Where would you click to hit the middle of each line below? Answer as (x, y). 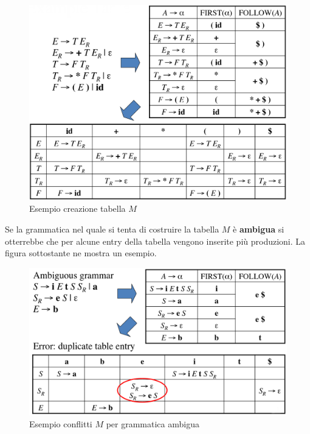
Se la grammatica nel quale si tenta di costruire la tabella (112, 229)
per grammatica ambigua (153, 424)
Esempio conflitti (61, 424)
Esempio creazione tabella (77, 208)
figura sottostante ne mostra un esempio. (81, 253)
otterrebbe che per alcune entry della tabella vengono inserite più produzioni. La (155, 241)
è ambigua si (259, 229)
